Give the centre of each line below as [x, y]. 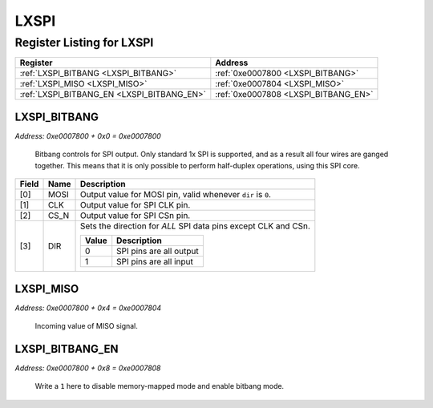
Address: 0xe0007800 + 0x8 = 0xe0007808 [88, 368]
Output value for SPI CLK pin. [135, 205]
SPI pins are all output [158, 251]
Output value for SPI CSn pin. [135, 216]
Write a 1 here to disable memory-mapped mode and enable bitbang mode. [160, 386]
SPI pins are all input [155, 262]
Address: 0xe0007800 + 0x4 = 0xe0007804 [88, 308]
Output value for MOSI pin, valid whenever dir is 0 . [176, 195]
